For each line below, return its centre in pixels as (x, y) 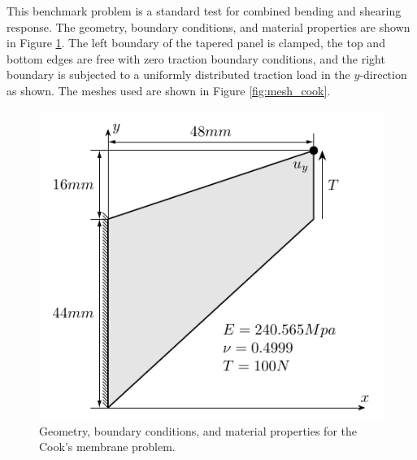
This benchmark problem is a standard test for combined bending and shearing (204, 11)
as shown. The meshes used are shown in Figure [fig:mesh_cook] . (169, 90)
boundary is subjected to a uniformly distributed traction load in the (178, 74)
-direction (383, 74)
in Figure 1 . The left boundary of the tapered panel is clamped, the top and (196, 43)
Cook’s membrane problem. (107, 447)
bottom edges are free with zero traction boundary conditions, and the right (196, 58)
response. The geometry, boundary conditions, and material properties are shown (208, 26)
